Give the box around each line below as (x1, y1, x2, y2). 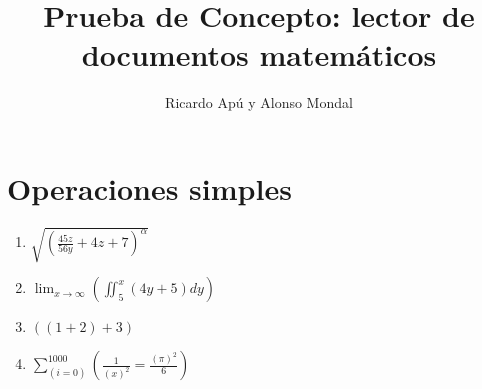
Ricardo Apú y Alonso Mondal (165, 92, 353, 113)
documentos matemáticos (81, 34, 437, 75)
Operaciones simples (7, 167, 292, 208)
